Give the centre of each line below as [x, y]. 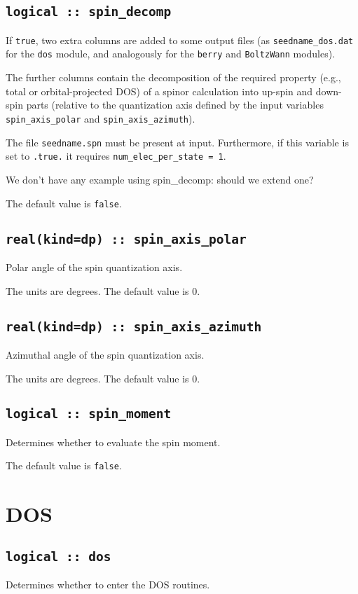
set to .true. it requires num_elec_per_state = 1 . [116, 156]
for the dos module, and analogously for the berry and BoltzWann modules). [171, 54]
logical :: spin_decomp [89, 12]
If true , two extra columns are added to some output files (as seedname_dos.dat [180, 40]
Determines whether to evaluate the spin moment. [113, 442]
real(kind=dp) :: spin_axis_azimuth [134, 326]
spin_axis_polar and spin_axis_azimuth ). [101, 118]
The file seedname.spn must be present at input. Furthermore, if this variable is [177, 142]
